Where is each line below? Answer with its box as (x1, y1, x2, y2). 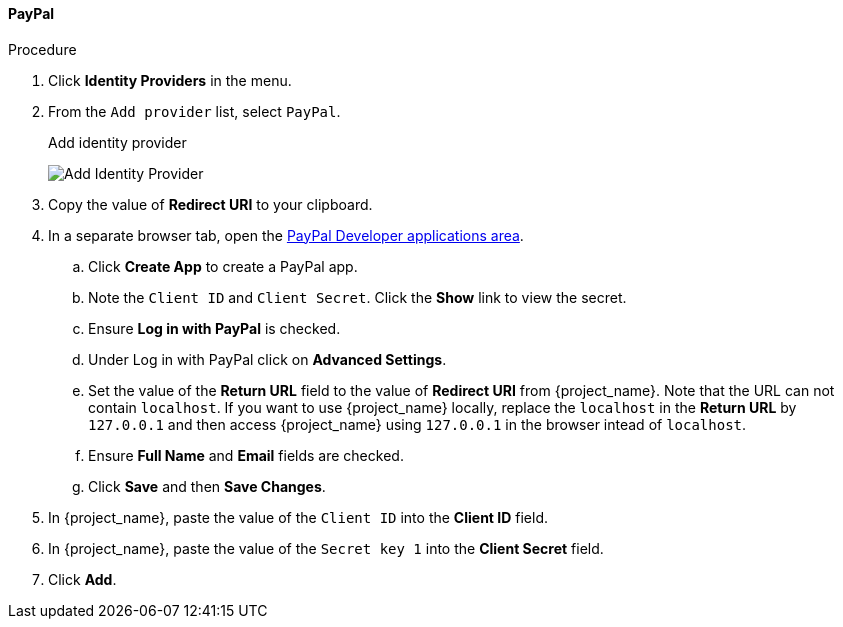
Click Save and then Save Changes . (88, 477, 326, 495)
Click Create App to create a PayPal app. (88, 257, 358, 275)
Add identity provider (48, 133, 187, 151)
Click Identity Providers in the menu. (48, 71, 292, 89)
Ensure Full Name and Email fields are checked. (88, 446, 404, 464)
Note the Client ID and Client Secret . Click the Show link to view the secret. (88, 288, 627, 306)
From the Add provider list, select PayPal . (48, 102, 341, 120)
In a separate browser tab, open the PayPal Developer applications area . (48, 226, 524, 244)
